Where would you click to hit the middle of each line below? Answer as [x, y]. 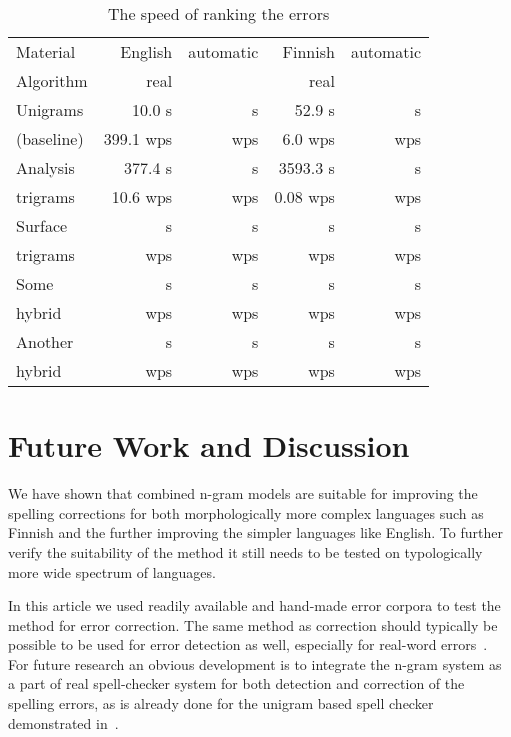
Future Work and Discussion [209, 445]
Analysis [45, 167]
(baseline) [50, 138]
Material [46, 51]
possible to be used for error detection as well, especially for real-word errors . [248, 644]
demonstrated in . [63, 722]
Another [45, 341]
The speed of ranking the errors [218, 13]
